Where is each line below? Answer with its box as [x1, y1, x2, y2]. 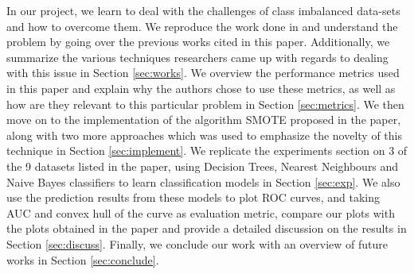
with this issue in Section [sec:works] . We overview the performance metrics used [6, 64, 400, 81]
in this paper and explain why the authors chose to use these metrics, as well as [6, 79, 396, 96]
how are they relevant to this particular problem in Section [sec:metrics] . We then [6, 95, 404, 112]
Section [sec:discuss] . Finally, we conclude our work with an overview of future [6, 235, 389, 252]
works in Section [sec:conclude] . [6, 251, 159, 268]
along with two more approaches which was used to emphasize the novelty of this [6, 126, 403, 143]
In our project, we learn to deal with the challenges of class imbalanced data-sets [6, 2, 400, 18]
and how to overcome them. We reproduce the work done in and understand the [6, 17, 398, 34]
